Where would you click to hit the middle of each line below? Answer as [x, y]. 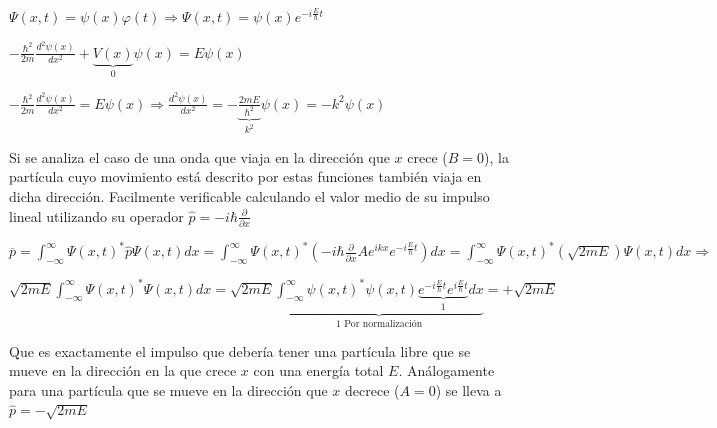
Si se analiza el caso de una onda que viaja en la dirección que [199, 156]
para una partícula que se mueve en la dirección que [168, 389]
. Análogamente [446, 370]
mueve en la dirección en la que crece [123, 370]
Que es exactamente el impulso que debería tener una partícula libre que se [240, 350]
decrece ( [372, 389]
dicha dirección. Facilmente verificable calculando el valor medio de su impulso [249, 195]
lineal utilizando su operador [96, 215]
